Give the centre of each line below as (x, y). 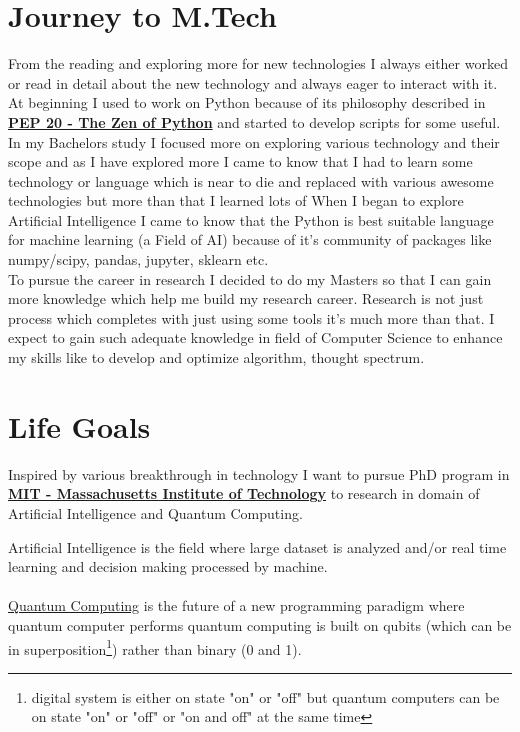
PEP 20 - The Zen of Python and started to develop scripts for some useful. (254, 121)
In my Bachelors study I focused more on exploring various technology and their (254, 141)
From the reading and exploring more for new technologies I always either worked (258, 63)
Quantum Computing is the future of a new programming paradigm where (236, 605)
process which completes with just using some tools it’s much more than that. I (251, 317)
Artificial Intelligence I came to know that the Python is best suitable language (251, 219)
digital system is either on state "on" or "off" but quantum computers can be (265, 696)
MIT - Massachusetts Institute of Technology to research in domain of (244, 493)
